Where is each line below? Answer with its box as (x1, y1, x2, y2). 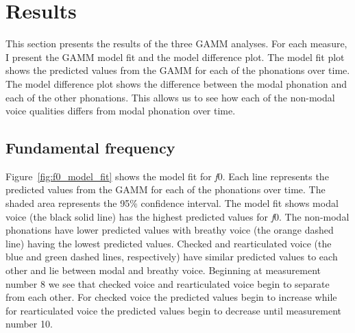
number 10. (5, 317, 53, 331)
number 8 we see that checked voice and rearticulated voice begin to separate (5, 276, 330, 291)
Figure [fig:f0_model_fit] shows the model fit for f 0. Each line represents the (5, 169, 329, 183)
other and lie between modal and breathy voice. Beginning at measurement (5, 263, 321, 277)
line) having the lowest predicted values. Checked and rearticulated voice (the (5, 236, 332, 250)
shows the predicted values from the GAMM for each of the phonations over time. (5, 63, 350, 77)
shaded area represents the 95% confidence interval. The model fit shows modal (5, 196, 339, 210)
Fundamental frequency (5, 137, 175, 158)
